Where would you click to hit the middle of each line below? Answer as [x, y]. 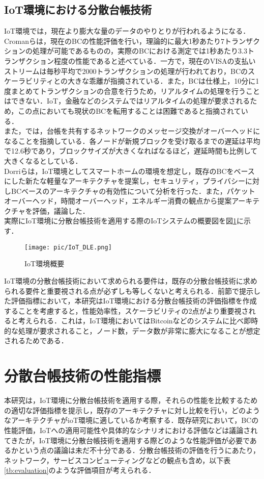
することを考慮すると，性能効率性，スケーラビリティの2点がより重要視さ [126, 310]
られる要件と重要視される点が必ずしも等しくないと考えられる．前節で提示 [129, 291]
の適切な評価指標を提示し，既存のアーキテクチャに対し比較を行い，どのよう [132, 410]
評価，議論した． [61, 210]
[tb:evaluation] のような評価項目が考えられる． [80, 470]
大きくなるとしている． [43, 160]
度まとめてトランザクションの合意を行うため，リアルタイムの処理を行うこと [132, 91]
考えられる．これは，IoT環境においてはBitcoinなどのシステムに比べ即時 [138, 321]
